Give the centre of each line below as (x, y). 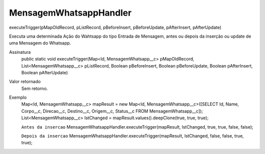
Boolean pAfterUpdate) (45, 72)
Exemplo (18, 97)
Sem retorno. (35, 88)
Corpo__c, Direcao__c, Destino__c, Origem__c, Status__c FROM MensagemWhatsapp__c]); (112, 111)
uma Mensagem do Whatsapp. (40, 43)
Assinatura (20, 52)
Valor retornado (25, 82)
